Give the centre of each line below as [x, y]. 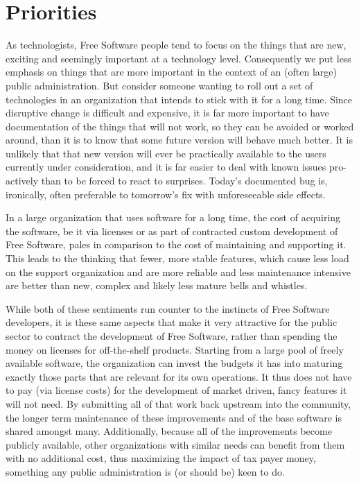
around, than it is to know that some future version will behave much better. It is [179, 140]
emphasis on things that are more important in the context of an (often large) [171, 72]
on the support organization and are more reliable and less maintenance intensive [178, 271]
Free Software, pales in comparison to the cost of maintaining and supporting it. [176, 244]
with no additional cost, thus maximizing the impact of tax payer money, [161, 458]
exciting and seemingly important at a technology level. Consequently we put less [178, 58]
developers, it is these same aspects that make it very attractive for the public [172, 322]
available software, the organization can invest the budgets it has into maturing [174, 363]
